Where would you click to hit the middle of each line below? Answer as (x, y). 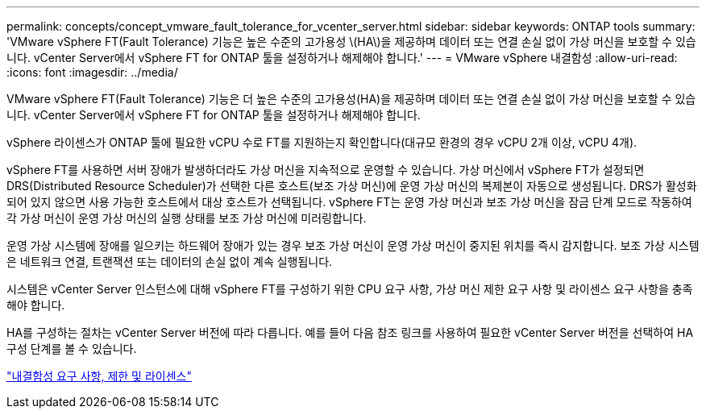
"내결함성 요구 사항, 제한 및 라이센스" (99, 376)
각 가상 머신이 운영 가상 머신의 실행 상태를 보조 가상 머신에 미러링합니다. (187, 218)
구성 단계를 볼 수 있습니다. (72, 349)
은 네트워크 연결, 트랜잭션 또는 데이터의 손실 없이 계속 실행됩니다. (170, 261)
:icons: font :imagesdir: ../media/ (92, 72)
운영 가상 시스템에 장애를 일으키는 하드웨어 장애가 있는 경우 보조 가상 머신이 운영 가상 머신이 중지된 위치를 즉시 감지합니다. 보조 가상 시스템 (353, 245)
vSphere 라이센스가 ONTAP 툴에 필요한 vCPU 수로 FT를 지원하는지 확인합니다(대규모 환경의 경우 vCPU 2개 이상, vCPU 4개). (322, 142)
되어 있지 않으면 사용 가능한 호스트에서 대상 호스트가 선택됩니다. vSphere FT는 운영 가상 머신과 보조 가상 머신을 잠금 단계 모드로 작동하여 (349, 202)
